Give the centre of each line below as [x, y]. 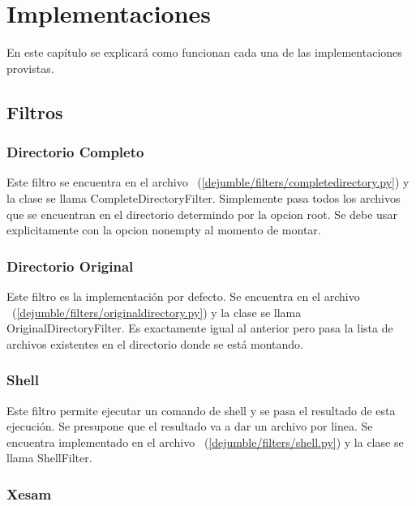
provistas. [30, 68]
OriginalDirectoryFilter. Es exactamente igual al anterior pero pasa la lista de [200, 328]
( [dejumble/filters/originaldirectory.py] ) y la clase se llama [157, 312]
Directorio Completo [75, 152]
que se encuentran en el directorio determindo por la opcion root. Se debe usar [202, 214]
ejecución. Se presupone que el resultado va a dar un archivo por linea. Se [190, 426]
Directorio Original [70, 266]
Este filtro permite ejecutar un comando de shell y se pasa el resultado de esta [201, 410]
